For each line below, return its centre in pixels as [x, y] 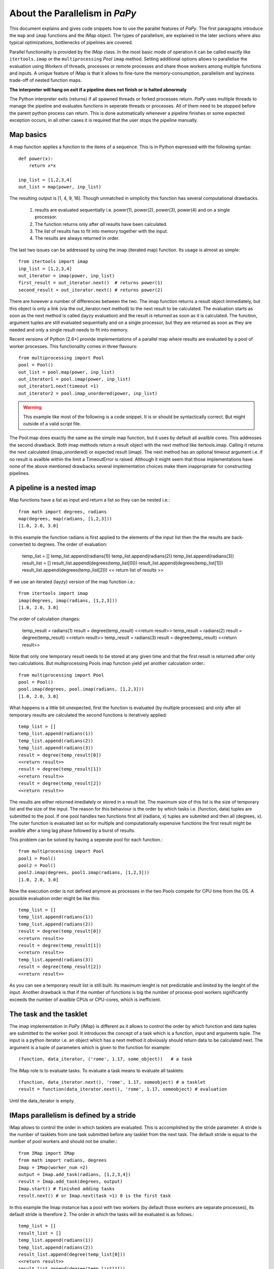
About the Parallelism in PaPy [73, 13]
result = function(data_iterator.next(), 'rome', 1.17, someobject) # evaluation [123, 1089]
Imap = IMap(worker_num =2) [53, 1167]
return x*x [42, 165]
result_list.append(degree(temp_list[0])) [72, 1254]
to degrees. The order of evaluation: [70, 544]
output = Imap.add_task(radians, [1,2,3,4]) [75, 1174]
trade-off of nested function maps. [46, 80]
